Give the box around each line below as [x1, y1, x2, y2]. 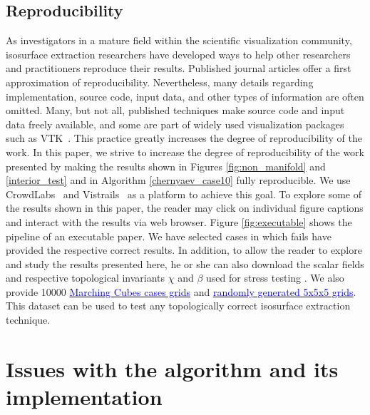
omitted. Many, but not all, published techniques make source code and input [6, 103, 345, 118]
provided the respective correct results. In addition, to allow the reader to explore [6, 242, 362, 257]
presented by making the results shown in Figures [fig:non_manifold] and [6, 158, 326, 173]
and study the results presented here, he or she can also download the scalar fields [6, 256, 364, 271]
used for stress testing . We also [206, 270, 344, 285]
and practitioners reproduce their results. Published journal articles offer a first [6, 61, 351, 76]
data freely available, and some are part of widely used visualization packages [6, 116, 344, 131]
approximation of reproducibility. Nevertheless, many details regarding [6, 74, 314, 89]
